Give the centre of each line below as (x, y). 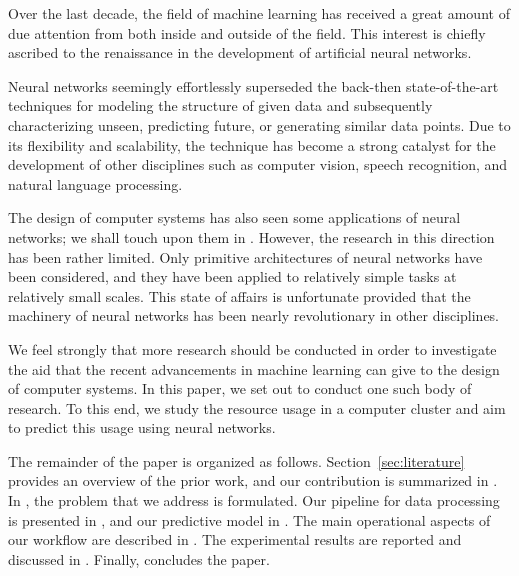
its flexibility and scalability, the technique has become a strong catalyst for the (252, 144)
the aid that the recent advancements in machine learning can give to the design (254, 368)
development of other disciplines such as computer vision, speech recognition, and (258, 164)
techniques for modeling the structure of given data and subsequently (220, 105)
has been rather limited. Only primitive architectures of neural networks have (245, 256)
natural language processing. (95, 183)
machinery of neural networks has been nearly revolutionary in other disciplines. (254, 315)
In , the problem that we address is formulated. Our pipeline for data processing (254, 500)
